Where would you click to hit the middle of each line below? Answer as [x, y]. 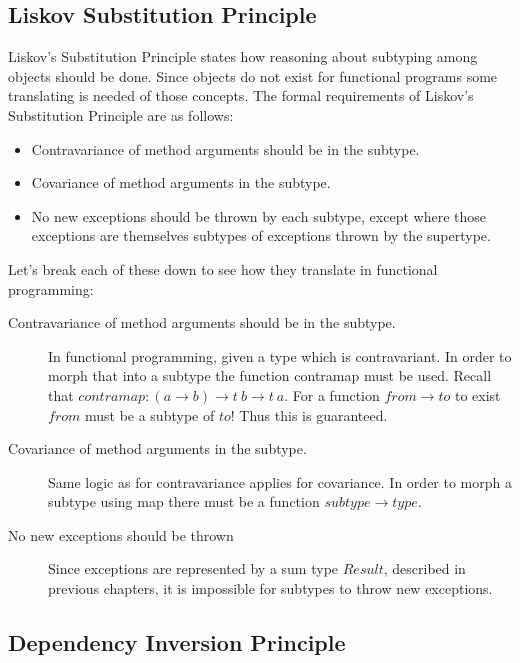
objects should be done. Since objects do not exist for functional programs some [253, 75]
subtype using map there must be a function [184, 501]
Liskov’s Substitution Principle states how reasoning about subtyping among [243, 56]
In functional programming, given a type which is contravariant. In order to [280, 355]
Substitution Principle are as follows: [121, 114]
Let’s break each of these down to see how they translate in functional [223, 268]
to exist [477, 394]
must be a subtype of [149, 414]
